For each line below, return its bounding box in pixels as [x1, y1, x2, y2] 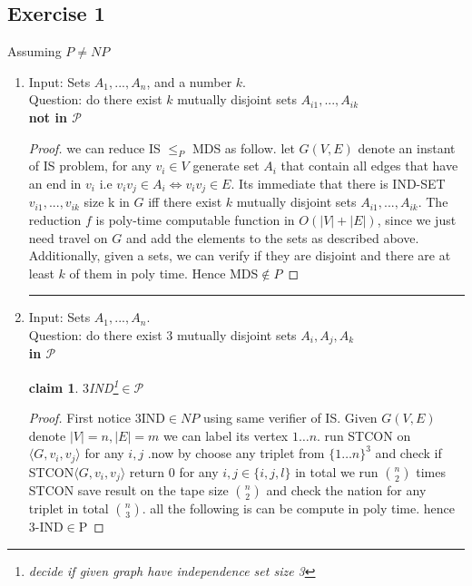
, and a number [146, 72, 232, 91]
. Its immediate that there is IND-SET [231, 173, 446, 192]
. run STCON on [317, 425, 411, 444]
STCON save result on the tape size [28, 481, 229, 500]
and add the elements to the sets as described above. [125, 228, 419, 247]
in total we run [295, 462, 379, 481]
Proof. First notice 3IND [28, 408, 165, 427]
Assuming [7, 42, 62, 61]
